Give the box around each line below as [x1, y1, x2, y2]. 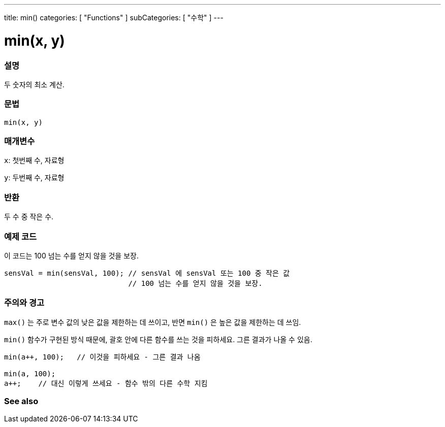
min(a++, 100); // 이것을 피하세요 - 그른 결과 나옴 [4, 352, 201, 361]
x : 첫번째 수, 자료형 [4, 156, 65, 165]
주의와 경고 [4, 298, 45, 308]
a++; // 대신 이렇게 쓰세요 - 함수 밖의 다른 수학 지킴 [4, 379, 208, 387]
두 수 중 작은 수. [4, 212, 54, 221]
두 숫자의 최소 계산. [4, 80, 65, 89]
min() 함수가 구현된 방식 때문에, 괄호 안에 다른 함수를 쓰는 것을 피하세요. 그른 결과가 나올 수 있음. [4, 335, 312, 344]
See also [4, 396, 39, 406]
